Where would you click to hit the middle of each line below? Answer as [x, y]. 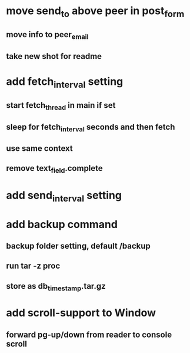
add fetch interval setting [65, 83]
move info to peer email [48, 35]
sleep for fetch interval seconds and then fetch [91, 128]
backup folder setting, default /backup [79, 246]
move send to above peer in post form [95, 12]
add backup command [62, 224]
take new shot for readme [54, 56]
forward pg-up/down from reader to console [89, 334]
